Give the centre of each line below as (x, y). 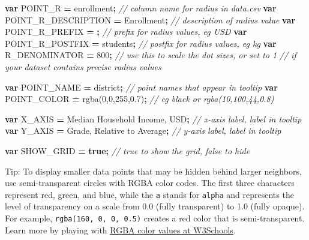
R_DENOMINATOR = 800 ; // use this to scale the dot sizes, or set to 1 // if (151, 55)
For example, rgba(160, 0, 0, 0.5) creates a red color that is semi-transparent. (155, 217)
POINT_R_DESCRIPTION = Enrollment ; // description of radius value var (150, 19)
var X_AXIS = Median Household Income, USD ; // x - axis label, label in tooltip (153, 118)
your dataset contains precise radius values (83, 66)
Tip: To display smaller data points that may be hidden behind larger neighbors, (153, 171)
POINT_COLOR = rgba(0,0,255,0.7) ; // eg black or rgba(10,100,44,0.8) (139, 99)
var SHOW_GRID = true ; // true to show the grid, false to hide (127, 150)
